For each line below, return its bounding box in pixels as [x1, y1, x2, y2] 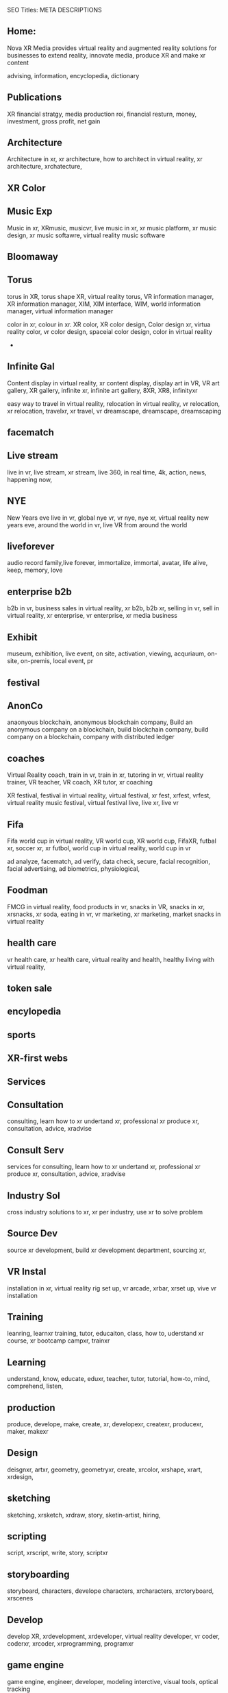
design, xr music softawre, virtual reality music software [7, 231, 166, 239]
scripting [7, 1530, 47, 1542]
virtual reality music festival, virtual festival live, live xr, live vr [7, 799, 179, 807]
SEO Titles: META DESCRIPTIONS [7, 6, 102, 14]
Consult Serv [7, 1144, 64, 1156]
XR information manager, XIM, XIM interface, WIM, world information [7, 300, 201, 308]
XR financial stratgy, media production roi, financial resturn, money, [7, 110, 197, 118]
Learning [7, 1356, 47, 1368]
